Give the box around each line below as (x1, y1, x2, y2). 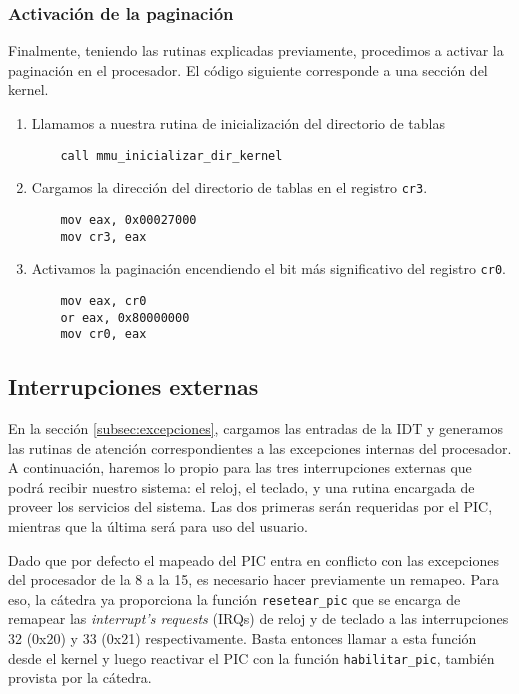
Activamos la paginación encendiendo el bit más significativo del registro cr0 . (31, 258, 506, 279)
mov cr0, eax (60, 327, 147, 342)
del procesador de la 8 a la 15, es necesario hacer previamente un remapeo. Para (8, 569, 500, 590)
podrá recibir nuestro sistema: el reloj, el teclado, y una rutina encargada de (8, 476, 475, 497)
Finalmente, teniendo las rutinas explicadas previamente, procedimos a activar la (8, 40, 504, 61)
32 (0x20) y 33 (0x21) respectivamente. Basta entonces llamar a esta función (8, 628, 477, 649)
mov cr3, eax (60, 229, 147, 244)
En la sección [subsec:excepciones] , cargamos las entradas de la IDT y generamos (8, 418, 503, 439)
